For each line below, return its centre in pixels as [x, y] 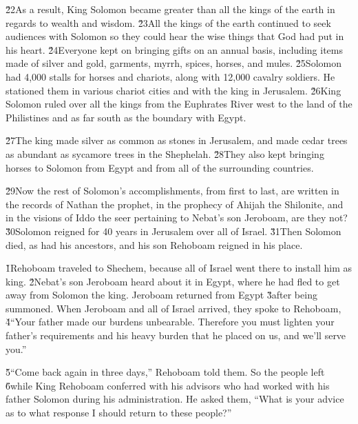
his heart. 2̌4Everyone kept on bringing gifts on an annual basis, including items [174, 49]
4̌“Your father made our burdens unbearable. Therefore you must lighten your [170, 322]
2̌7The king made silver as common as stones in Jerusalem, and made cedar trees [177, 140]
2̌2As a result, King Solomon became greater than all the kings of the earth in [170, 9]
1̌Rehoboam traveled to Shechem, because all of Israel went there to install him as [179, 268]
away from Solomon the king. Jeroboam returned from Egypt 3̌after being [161, 295]
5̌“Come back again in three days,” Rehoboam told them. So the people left [165, 372]
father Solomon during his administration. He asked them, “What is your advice [175, 399]
